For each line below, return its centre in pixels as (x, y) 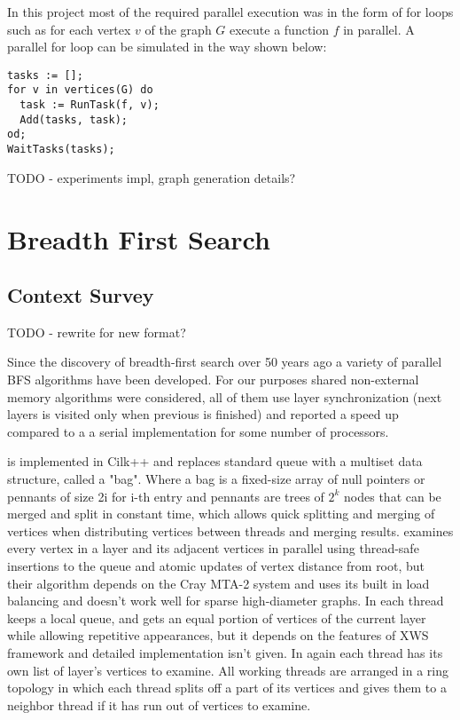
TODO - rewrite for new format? (97, 332)
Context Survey (81, 295)
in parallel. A (379, 29)
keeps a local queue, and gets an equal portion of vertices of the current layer (217, 617)
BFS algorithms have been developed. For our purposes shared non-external (213, 380)
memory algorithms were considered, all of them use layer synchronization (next (225, 396)
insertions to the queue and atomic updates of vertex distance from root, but (216, 566)
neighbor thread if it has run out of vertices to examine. (159, 704)
